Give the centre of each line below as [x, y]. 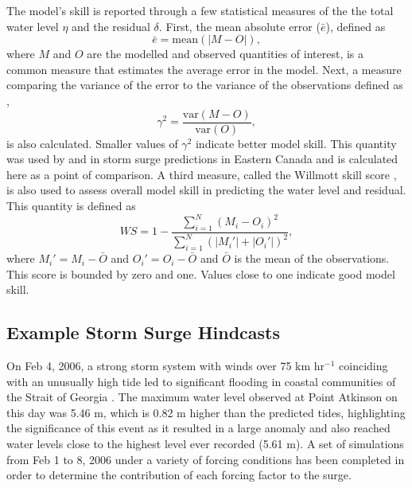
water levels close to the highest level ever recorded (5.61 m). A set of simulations [205, 444]
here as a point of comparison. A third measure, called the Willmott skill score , [202, 174]
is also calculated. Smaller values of [92, 143]
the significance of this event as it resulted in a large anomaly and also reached [198, 428]
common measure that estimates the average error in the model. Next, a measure [204, 69]
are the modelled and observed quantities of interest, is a [225, 54]
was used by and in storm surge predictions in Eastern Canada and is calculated [202, 159]
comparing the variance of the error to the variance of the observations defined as [205, 85]
